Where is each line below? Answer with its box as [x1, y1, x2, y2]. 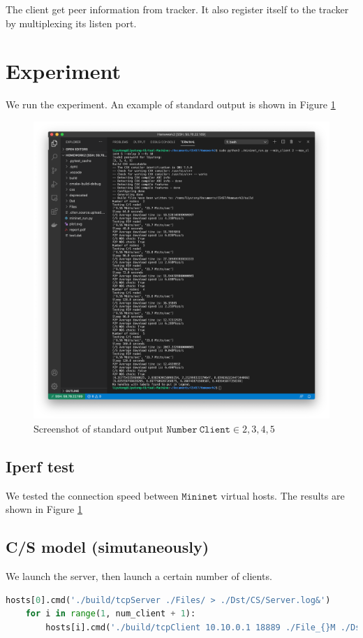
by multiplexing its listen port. [6, 15, 137, 30]
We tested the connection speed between [6, 488, 179, 502]
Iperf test [6, 455, 75, 477]
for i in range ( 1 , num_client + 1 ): [25, 609, 196, 619]
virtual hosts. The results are [221, 488, 345, 502]
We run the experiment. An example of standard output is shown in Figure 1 [6, 97, 336, 112]
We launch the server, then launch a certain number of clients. [6, 568, 272, 583]
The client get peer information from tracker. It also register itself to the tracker [6, 2, 349, 16]
